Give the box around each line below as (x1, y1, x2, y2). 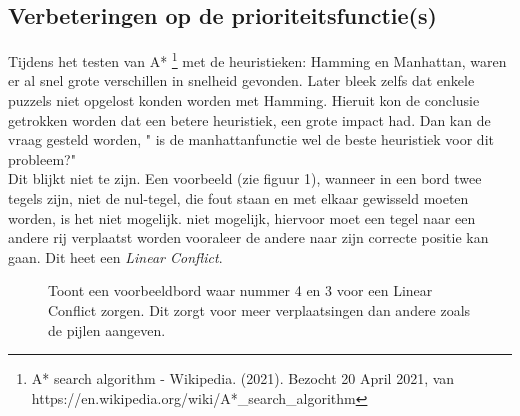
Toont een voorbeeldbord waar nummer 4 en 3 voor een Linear (48, 280, 433, 301)
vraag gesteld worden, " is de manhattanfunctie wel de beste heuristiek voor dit (8, 129, 494, 150)
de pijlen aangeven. (48, 319, 166, 340)
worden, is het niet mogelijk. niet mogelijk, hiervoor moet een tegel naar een (8, 207, 476, 228)
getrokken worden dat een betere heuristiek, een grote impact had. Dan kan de (8, 109, 491, 130)
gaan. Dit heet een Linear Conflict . (8, 246, 223, 267)
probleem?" (8, 148, 76, 169)
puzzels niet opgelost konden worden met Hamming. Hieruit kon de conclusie (8, 90, 480, 111)
